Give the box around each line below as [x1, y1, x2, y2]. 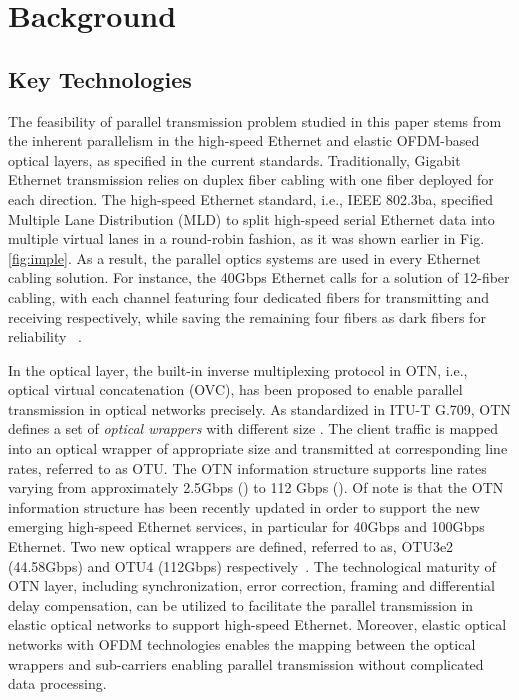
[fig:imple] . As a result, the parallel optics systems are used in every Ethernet [8, 247, 481, 268]
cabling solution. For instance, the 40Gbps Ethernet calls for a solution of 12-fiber [8, 267, 510, 288]
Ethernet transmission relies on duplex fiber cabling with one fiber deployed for [8, 169, 494, 190]
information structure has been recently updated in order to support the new [8, 496, 480, 517]
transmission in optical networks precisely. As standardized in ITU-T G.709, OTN [8, 398, 511, 419]
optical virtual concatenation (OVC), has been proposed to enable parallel [8, 379, 463, 400]
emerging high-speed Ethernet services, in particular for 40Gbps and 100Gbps [8, 516, 485, 537]
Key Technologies [8, 63, 192, 94]
